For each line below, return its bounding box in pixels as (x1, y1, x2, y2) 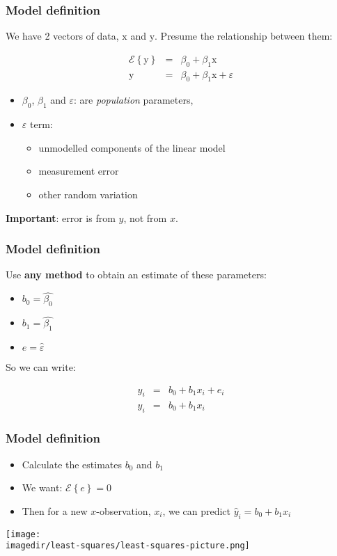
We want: (22, 480, 63, 495)
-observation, (96, 503, 151, 518)
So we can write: (6, 360, 76, 374)
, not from (123, 210, 167, 225)
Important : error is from (6, 210, 116, 225)
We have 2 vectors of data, (6, 29, 119, 43)
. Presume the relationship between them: (155, 29, 333, 43)
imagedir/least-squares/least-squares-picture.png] (6, 541, 250, 551)
